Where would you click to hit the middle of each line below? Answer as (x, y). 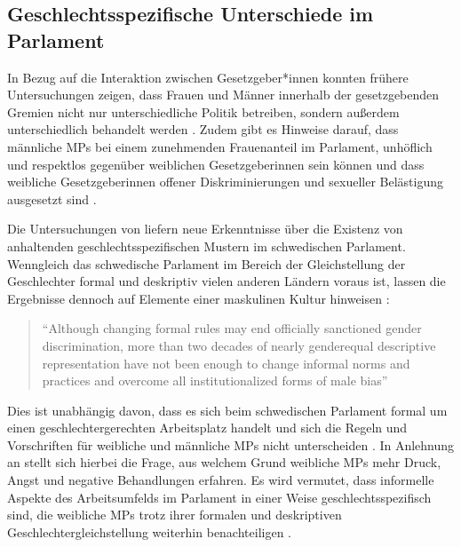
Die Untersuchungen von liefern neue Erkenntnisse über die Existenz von (205, 229)
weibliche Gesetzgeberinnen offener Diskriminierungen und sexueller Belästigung (225, 182)
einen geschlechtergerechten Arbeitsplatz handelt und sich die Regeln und (207, 428)
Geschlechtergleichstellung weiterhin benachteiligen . (149, 531)
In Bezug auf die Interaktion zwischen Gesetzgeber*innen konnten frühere (208, 77)
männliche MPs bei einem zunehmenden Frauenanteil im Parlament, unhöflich (220, 146)
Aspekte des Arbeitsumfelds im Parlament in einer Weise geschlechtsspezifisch (219, 497)
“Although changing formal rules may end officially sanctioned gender (232, 328)
